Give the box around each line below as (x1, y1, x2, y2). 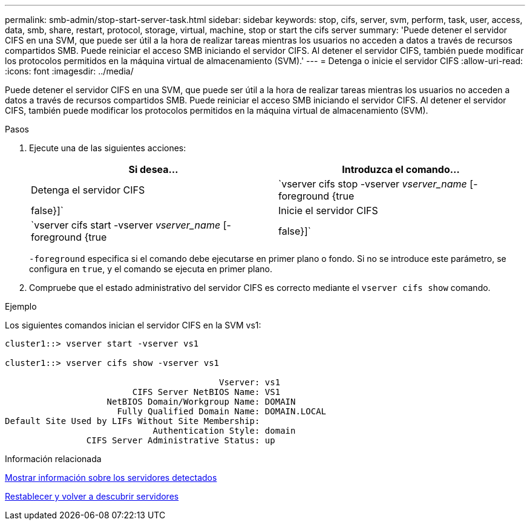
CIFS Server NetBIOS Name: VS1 (132, 387, 281, 397)
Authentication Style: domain (152, 426, 296, 435)
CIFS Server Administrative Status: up (86, 435, 275, 445)
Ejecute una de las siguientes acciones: (29, 143, 186, 153)
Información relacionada (5, 454, 102, 464)
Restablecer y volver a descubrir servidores (5, 491, 179, 501)
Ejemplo (5, 301, 37, 311)
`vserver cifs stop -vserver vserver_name (278, 178, 467, 190)
